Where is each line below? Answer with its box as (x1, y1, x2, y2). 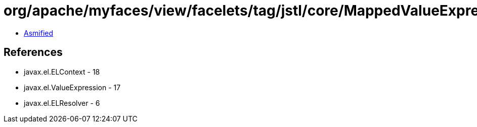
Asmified (24, 28, 54, 37)
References (4, 46, 63, 59)
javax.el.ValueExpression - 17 (24, 83, 121, 92)
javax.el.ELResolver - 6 (24, 98, 100, 107)
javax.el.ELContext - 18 (24, 67, 100, 76)
